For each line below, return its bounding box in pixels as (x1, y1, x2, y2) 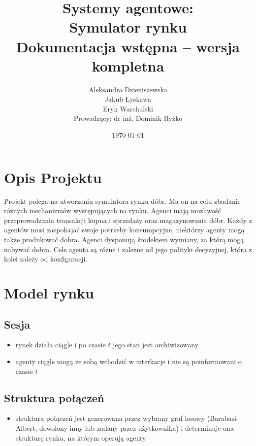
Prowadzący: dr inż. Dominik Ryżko (73, 113, 183, 123)
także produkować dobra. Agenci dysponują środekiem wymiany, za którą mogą (4, 234, 244, 244)
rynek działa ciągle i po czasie (15, 339, 106, 350)
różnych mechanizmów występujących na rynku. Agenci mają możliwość (4, 205, 221, 216)
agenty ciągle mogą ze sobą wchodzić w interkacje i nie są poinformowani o (15, 356, 242, 366)
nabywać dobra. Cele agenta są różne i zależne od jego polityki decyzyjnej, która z (4, 244, 252, 254)
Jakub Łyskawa (104, 94, 152, 104)
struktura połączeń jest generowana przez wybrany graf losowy (15, 413, 205, 423)
